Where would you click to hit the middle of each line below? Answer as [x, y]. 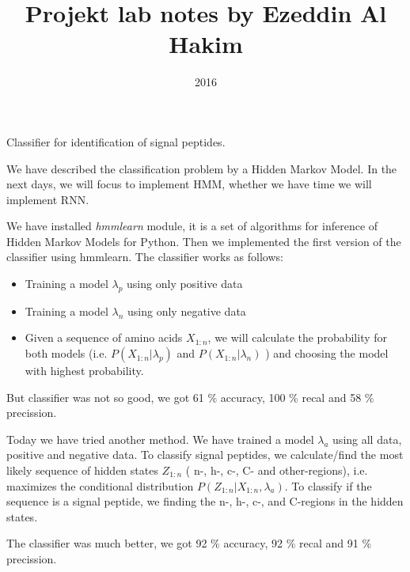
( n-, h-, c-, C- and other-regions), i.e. [277, 470]
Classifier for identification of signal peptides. [116, 141]
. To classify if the [328, 485]
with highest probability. [84, 371]
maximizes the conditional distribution [100, 485]
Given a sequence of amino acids [104, 337]
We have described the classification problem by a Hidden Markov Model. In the [202, 168]
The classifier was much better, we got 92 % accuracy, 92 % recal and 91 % [189, 543]
